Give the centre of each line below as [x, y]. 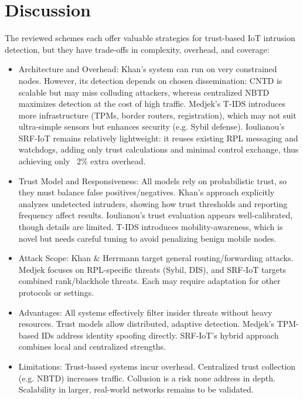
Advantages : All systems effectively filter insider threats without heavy [145, 312]
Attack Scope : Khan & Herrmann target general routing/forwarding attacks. [156, 258]
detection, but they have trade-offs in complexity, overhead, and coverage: [137, 49]
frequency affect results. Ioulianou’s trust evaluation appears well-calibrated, [156, 215]
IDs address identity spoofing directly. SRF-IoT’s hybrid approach [160, 335]
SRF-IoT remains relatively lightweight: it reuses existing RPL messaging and [158, 138]
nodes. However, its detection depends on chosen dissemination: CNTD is [150, 80]
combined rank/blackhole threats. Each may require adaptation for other [149, 281]
